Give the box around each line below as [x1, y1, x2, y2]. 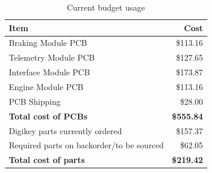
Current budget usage [66, 1, 145, 13]
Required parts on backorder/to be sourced [9, 139, 164, 151]
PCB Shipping [9, 95, 60, 107]
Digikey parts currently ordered [9, 124, 122, 137]
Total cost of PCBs [9, 109, 88, 122]
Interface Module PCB [9, 66, 90, 78]
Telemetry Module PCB [9, 51, 95, 64]
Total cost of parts [9, 154, 85, 166]
